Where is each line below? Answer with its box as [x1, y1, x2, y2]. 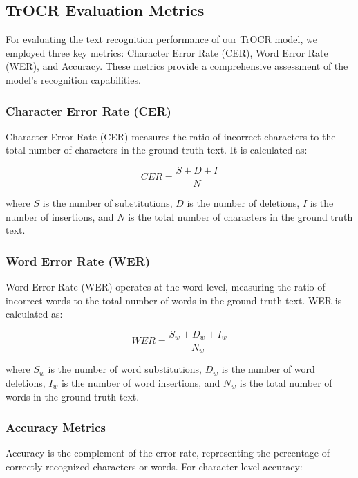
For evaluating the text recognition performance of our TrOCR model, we [6, 32, 317, 46]
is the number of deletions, [187, 196, 300, 210]
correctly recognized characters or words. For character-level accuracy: [6, 459, 303, 473]
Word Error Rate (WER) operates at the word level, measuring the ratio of [6, 279, 326, 294]
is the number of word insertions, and [61, 375, 220, 389]
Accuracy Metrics [6, 419, 106, 436]
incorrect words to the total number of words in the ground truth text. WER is [6, 293, 342, 307]
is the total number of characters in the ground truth [128, 209, 353, 223]
